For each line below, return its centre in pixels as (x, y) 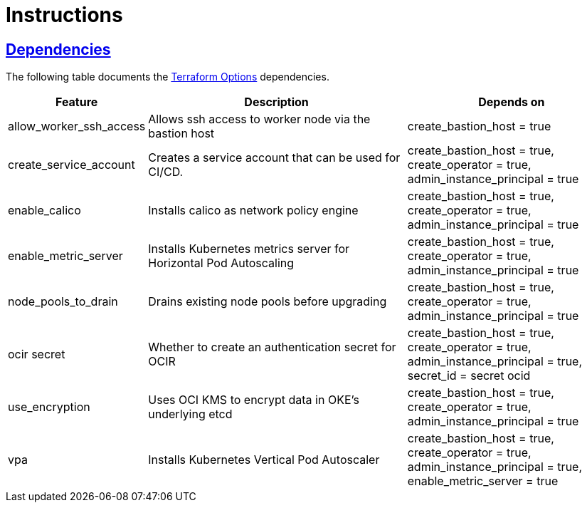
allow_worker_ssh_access (77, 126)
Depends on (512, 102)
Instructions (64, 15)
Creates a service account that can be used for (274, 158)
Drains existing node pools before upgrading (268, 302)
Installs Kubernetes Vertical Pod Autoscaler (264, 460)
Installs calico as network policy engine (253, 211)
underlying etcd (190, 414)
